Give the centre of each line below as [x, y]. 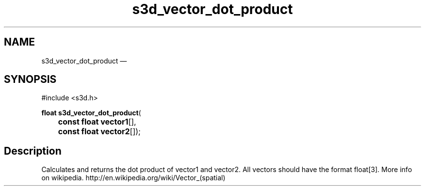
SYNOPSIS [30, 79]
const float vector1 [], [97, 122]
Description [33, 151]
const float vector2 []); [99, 132]
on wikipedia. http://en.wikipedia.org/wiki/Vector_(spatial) [133, 178]
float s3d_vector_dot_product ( [91, 113]
